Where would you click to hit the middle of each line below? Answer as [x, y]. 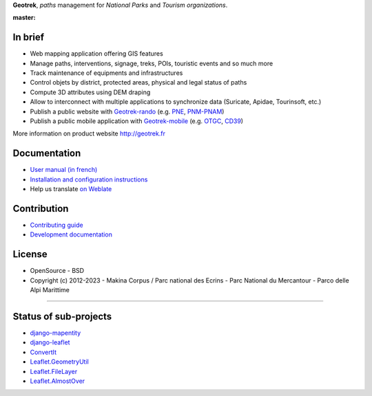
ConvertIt [43, 352]
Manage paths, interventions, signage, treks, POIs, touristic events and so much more [152, 63]
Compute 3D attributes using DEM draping [90, 92]
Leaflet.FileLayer [54, 371]
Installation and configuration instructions [89, 179]
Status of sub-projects [62, 316]
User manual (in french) [64, 170]
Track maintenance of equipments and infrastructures [106, 73]
